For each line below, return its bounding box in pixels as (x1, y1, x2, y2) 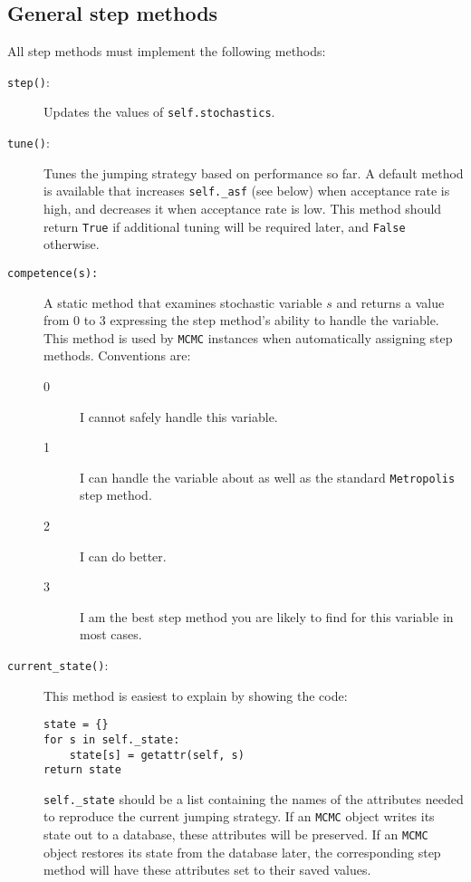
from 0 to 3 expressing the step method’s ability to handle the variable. (43, 311, 439, 330)
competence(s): (7, 266, 99, 280)
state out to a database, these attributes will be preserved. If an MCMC (43, 825, 428, 844)
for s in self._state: (43, 733, 180, 746)
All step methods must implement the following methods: (7, 42, 326, 61)
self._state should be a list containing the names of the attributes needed (43, 789, 464, 808)
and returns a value (336, 292, 445, 312)
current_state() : (7, 655, 109, 674)
